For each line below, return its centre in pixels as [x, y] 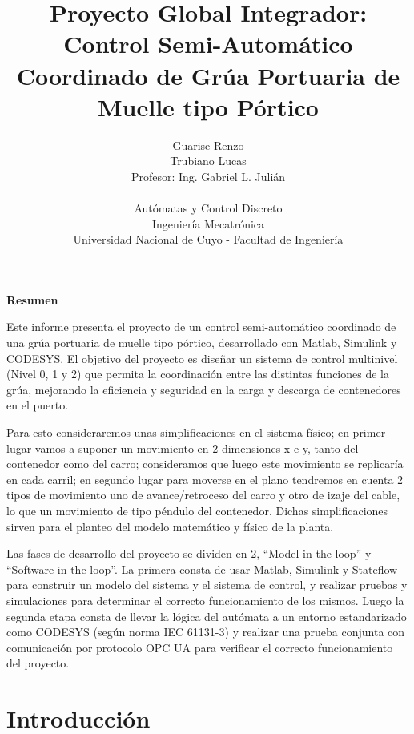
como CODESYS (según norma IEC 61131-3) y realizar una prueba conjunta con [206, 632]
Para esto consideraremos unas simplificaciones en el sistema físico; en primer [196, 432]
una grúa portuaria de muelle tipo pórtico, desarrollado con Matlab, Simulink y [202, 343]
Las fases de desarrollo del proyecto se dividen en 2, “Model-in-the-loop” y [189, 553]
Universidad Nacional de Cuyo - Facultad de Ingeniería [208, 239]
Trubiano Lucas [208, 161]
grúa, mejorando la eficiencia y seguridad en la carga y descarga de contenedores [204, 389]
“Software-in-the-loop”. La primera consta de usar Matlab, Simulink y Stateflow [202, 569]
